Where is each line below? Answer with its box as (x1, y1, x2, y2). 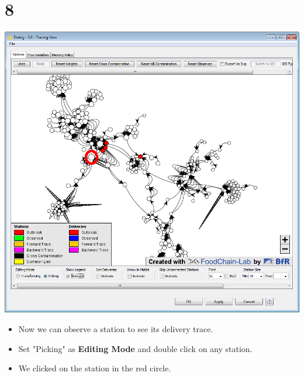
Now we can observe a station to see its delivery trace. (18, 322, 213, 334)
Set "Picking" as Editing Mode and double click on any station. (18, 342, 253, 354)
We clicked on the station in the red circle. (18, 362, 171, 374)
